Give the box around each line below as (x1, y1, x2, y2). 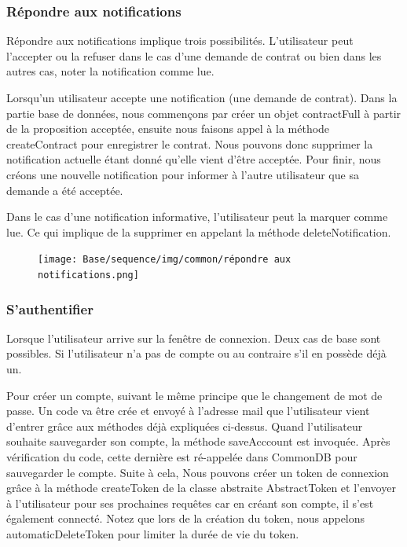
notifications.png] (38, 270, 139, 281)
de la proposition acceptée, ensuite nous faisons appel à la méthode (6, 120, 330, 137)
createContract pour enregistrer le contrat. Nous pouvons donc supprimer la (6, 135, 373, 152)
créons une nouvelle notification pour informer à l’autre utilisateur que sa (6, 166, 359, 182)
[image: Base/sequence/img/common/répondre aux (38, 254, 291, 266)
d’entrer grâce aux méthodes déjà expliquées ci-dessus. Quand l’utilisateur (6, 417, 363, 434)
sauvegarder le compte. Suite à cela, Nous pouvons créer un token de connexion (6, 464, 389, 480)
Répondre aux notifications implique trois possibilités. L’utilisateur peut (6, 32, 354, 49)
